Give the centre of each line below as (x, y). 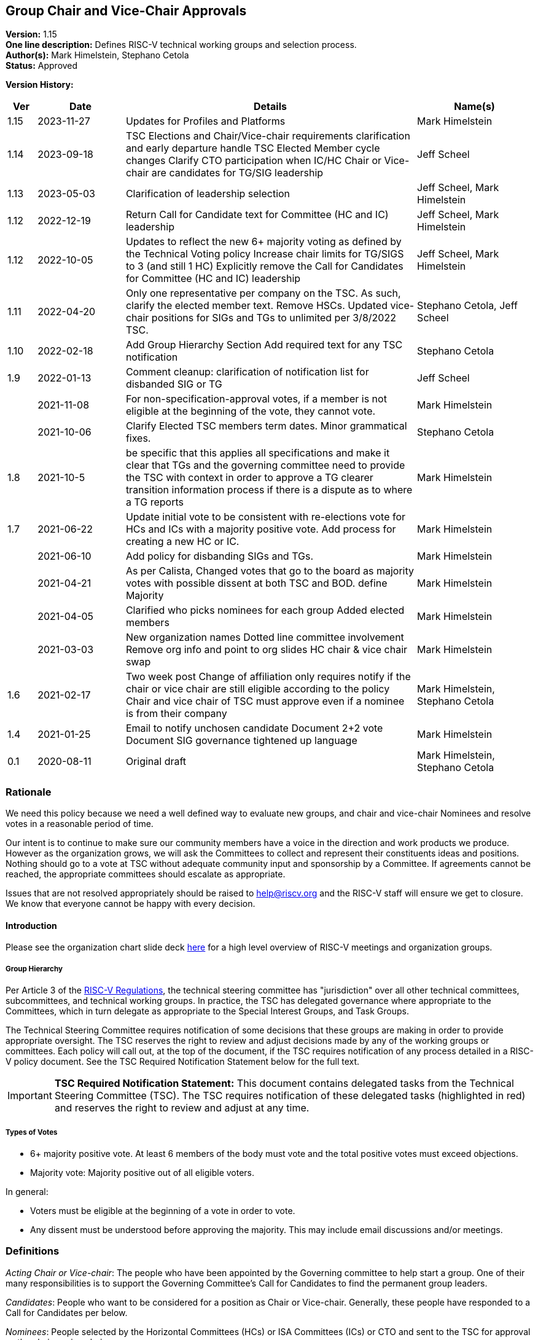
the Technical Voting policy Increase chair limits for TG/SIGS (265, 254)
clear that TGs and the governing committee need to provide (265, 465)
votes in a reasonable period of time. (80, 824)
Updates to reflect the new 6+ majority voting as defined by (263, 242)
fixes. (138, 438)
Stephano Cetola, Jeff (467, 306)
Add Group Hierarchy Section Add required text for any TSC (264, 345)
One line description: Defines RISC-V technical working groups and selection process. (181, 45)
